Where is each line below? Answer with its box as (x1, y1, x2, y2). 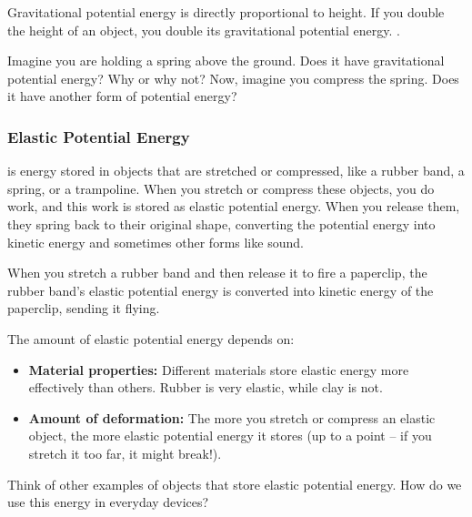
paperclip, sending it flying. (7, 299, 160, 318)
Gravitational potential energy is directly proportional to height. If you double (7, 3, 445, 21)
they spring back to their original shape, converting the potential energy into (7, 214, 436, 233)
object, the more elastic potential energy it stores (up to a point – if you (28, 426, 432, 445)
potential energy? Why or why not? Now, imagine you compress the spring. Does (7, 68, 459, 87)
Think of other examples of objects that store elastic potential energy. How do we (7, 474, 462, 493)
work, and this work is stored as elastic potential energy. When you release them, (7, 197, 460, 216)
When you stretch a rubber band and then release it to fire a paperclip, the (7, 263, 427, 282)
